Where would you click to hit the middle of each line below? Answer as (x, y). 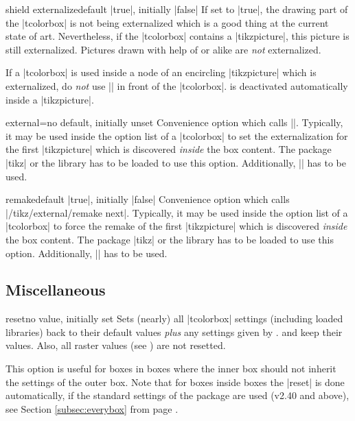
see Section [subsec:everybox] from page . (92, 408)
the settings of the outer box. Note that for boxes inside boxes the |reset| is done (175, 382)
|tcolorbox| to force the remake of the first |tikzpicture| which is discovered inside (176, 226)
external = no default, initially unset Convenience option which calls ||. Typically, (174, 122)
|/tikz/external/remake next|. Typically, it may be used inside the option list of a (177, 212)
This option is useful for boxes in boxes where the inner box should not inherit (171, 369)
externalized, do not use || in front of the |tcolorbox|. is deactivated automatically (177, 85)
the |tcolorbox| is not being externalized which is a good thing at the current (167, 22)
